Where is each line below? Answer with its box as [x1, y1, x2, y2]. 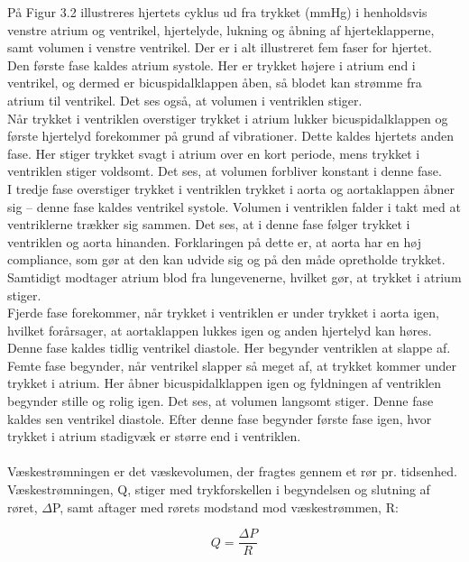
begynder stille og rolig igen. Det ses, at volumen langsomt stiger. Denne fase [7, 392, 434, 410]
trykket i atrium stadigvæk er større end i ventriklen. [7, 427, 301, 446]
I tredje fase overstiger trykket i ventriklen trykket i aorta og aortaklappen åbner [7, 179, 455, 198]
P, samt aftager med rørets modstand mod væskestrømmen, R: [51, 497, 399, 516]
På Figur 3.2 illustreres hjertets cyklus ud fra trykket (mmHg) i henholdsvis [7, 3, 428, 21]
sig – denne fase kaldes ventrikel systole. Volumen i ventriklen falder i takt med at [7, 197, 461, 216]
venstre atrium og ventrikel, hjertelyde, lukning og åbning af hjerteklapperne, [7, 20, 435, 39]
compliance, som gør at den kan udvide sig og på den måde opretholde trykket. [7, 250, 446, 269]
